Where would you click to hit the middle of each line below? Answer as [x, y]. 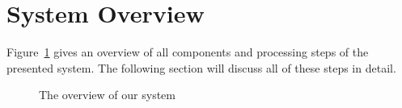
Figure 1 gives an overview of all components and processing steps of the [188, 52]
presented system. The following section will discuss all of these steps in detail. [201, 67]
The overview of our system [107, 95]
